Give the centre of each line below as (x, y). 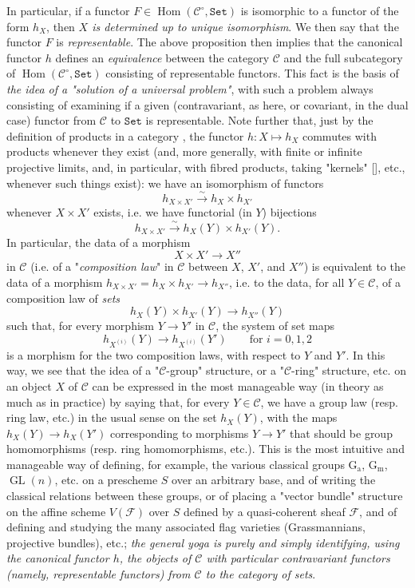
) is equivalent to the (354, 266)
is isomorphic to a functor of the (320, 10)
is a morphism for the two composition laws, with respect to (154, 354)
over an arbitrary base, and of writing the (274, 480)
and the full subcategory (343, 57)
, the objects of (155, 558)
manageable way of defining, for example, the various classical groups (176, 464)
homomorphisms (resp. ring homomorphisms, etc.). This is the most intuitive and (206, 449)
